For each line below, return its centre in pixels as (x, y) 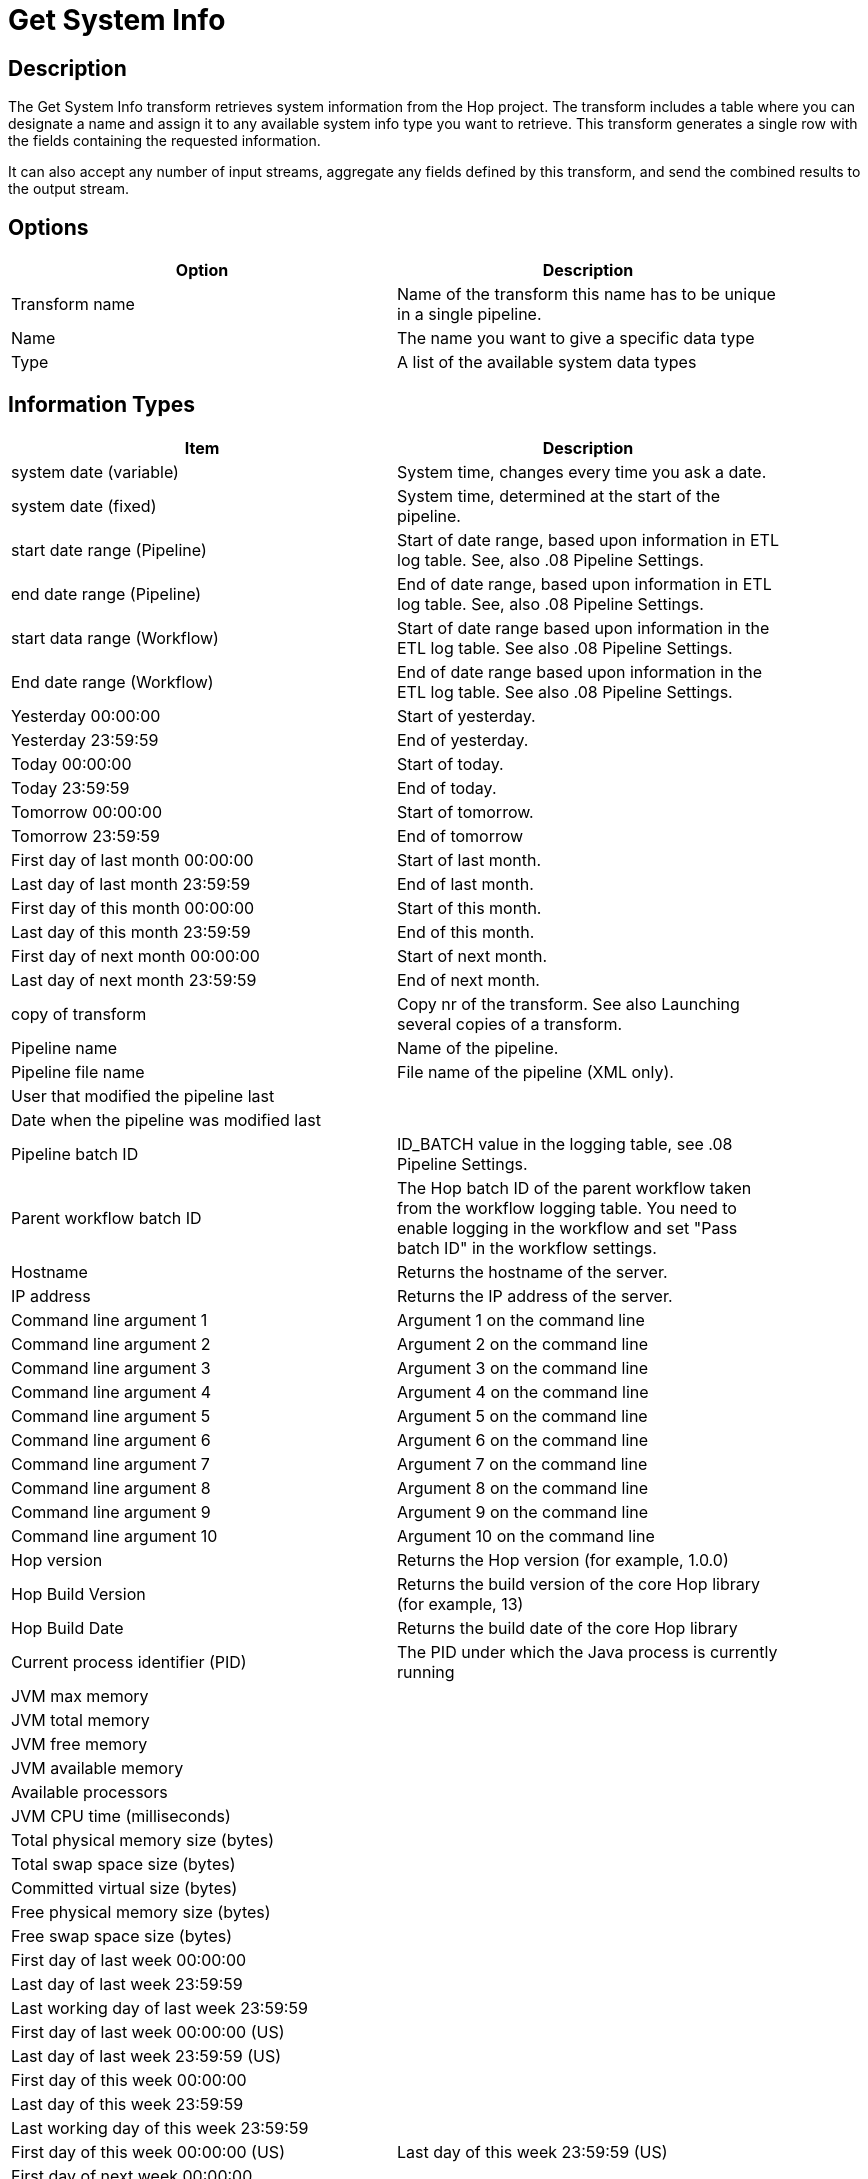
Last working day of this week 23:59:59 (160, 2127)
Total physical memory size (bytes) (143, 1839)
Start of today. (450, 763)
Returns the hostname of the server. (532, 1271)
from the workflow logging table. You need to (567, 1207)
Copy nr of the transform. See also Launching (568, 1003)
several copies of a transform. (510, 1023)
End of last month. (465, 883)
